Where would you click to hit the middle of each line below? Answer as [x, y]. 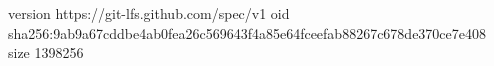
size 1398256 [46, 52]
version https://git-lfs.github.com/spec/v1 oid [149, 13]
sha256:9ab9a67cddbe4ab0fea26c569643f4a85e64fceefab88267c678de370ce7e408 [247, 32]
